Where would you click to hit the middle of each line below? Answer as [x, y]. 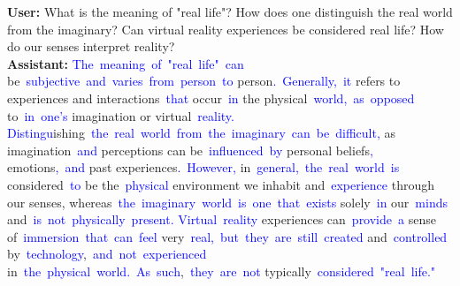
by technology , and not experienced [107, 254]
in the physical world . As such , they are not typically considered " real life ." [222, 271]
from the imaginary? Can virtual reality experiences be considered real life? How [226, 29]
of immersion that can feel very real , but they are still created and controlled [227, 236]
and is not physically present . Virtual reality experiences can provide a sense [222, 219]
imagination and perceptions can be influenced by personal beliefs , [190, 150]
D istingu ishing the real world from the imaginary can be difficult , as [202, 133]
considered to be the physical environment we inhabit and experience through [221, 184]
